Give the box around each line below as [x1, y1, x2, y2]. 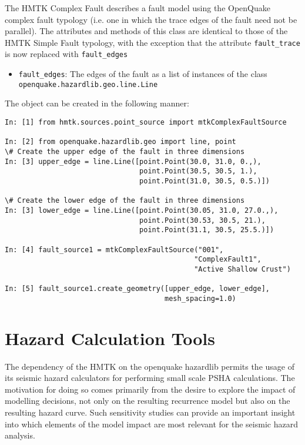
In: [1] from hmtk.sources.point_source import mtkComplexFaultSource [5, 118, 287, 126]
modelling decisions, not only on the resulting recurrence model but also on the [5, 394, 290, 407]
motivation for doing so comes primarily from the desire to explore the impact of [5, 383, 296, 395]
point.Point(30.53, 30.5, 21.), [139, 216, 266, 225]
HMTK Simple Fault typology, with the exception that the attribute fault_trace [5, 36, 300, 48]
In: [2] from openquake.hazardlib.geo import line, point [5, 138, 236, 146]
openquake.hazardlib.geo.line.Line [18, 80, 158, 89]
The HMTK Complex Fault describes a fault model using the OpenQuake [5, 2, 270, 14]
